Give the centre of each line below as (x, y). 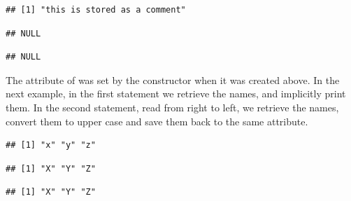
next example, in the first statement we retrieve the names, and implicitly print (176, 93)
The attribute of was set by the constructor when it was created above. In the (173, 79)
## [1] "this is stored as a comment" (96, 10)
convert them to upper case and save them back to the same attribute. (157, 121)
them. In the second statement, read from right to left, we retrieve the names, (172, 107)
